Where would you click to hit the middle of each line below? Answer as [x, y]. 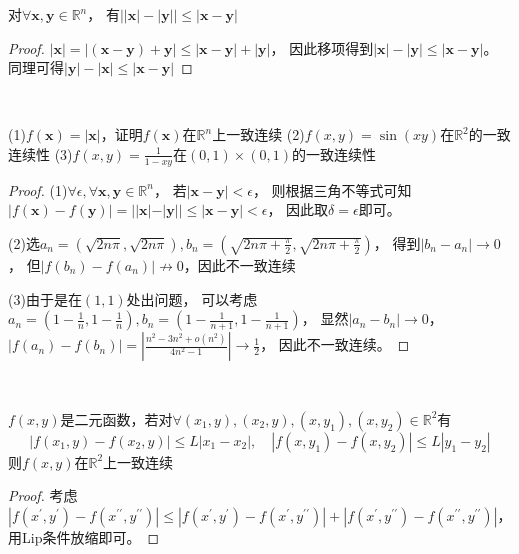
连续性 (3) [40, 153]
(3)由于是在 [45, 298]
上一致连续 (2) [258, 134]
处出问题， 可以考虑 [192, 298]
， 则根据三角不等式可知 [332, 189]
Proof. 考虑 [43, 495]
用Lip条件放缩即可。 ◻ [84, 536]
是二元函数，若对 [116, 418]
